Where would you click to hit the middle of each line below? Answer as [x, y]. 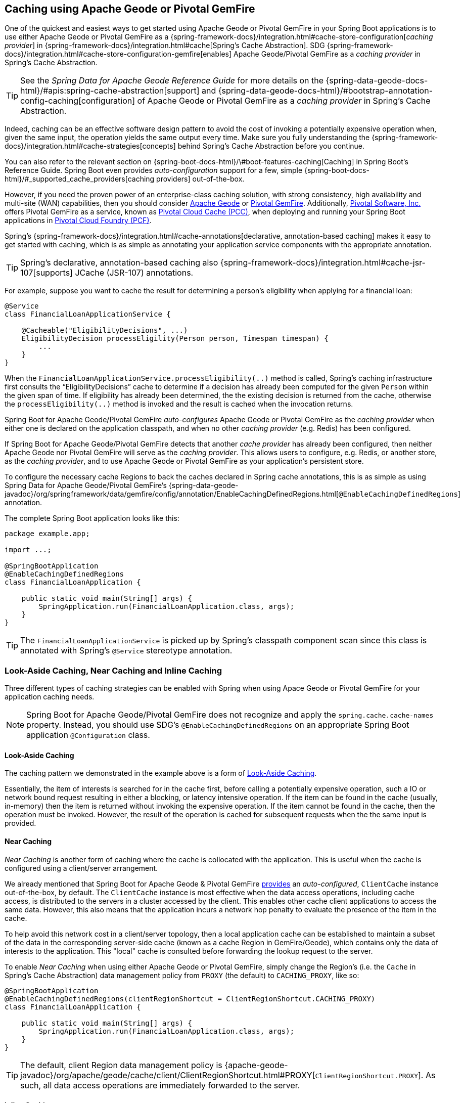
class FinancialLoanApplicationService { [88, 314]
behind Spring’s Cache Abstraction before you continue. [271, 146]
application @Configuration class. [88, 735]
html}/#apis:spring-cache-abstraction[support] [110, 91]
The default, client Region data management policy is [121, 1065]
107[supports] [47, 273]
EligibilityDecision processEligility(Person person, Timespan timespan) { [175, 339]
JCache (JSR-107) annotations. [134, 273]
